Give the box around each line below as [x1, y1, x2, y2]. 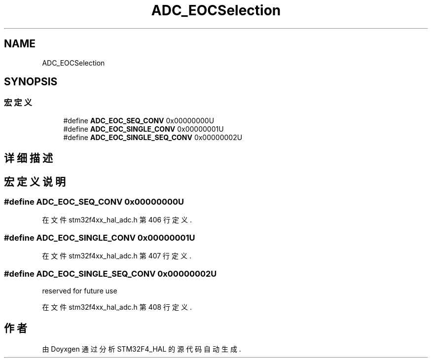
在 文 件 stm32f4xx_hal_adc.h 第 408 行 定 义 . [42, 302, 192, 311]
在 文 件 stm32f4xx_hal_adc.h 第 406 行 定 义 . [42, 216, 192, 224]
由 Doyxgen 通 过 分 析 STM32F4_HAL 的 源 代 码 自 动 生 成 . [42, 344, 241, 353]
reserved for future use [42, 286, 117, 295]
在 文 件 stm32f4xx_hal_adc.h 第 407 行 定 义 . [42, 252, 191, 260]
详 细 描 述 [4, 152, 53, 165]
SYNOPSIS [4, 75, 58, 88]
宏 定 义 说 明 [4, 175, 66, 188]
